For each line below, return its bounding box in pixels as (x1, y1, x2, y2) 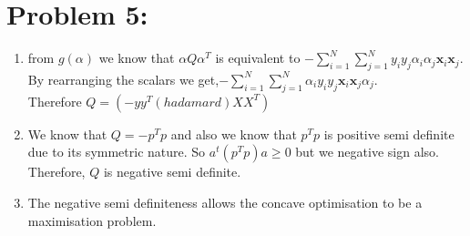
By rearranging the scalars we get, (27, 69, 220, 88)
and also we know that (170, 124, 297, 143)
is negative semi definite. (103, 162, 241, 181)
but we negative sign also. (295, 142, 439, 161)
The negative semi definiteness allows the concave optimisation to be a (27, 192, 423, 211)
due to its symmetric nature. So (27, 142, 206, 161)
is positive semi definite (323, 124, 455, 143)
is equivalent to (215, 48, 301, 67)
